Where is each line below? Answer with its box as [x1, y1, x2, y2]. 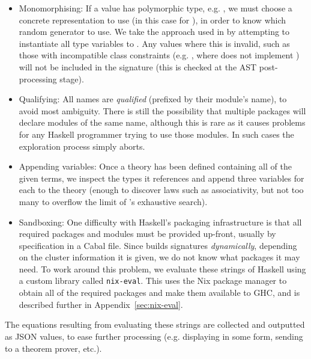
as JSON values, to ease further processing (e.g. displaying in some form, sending [5, 330, 303, 342]
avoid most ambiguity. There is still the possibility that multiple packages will [19, 104, 306, 117]
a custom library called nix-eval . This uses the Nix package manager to [19, 274, 287, 287]
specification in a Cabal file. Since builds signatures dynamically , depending [19, 239, 297, 251]
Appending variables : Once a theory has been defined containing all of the [19, 160, 292, 173]
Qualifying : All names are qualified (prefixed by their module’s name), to [19, 93, 287, 105]
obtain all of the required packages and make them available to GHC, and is [19, 286, 300, 299]
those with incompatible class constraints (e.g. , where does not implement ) [19, 49, 300, 61]
